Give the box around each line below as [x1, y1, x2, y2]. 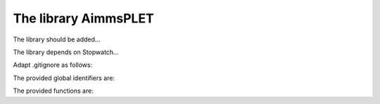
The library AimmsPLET [13, 11, 154, 26]
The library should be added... [13, 35, 101, 44]
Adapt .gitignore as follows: [13, 60, 93, 70]
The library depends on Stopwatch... [13, 48, 119, 56]
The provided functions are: [13, 86, 94, 95]
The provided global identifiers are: [13, 74, 115, 82]
